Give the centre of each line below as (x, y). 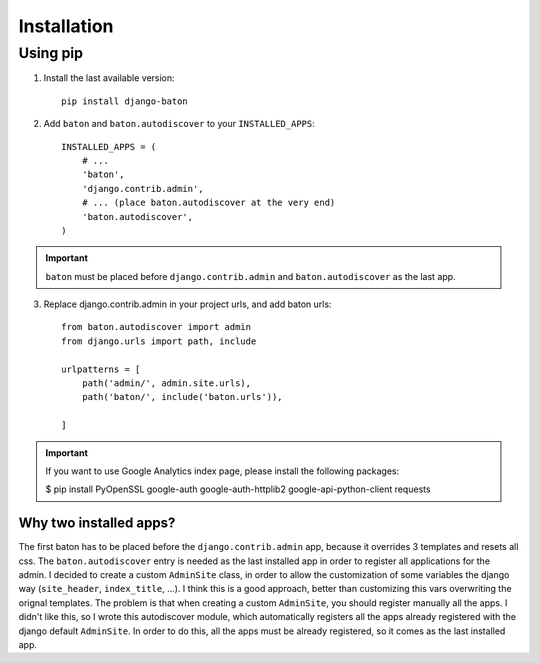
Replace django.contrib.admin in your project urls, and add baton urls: (187, 304)
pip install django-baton (125, 101)
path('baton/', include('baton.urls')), (182, 397)
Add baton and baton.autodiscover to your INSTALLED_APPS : (179, 124)
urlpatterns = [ (101, 369)
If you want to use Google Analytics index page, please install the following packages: (222, 471)
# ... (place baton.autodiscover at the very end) (208, 203)
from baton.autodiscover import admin (156, 327)
